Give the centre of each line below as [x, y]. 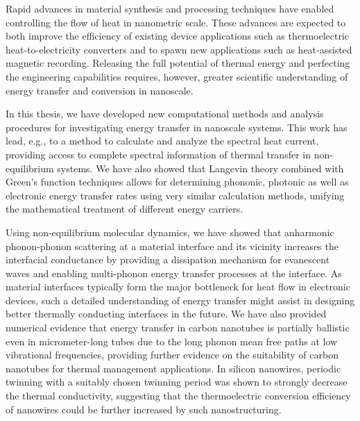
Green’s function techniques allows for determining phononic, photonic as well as [177, 182]
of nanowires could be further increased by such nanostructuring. [144, 409]
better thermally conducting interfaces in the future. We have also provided [166, 314]
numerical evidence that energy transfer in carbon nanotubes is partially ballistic [178, 328]
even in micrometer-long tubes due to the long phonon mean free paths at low [172, 341]
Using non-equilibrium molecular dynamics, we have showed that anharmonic [170, 232]
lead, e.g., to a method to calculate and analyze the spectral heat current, [162, 141]
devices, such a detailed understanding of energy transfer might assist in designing [180, 300]
